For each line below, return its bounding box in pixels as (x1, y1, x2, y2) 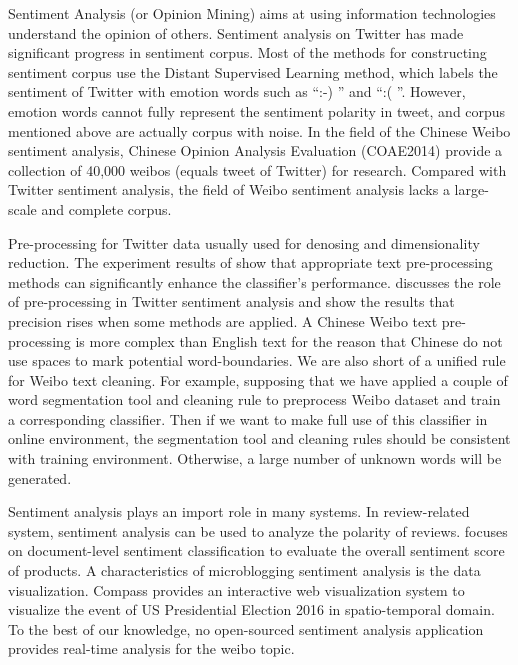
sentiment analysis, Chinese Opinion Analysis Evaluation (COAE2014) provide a (8, 140, 503, 161)
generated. (8, 467, 72, 488)
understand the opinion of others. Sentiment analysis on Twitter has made (8, 22, 464, 43)
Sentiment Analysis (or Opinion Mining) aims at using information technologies (8, 3, 496, 23)
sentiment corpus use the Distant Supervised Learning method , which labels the (8, 61, 498, 82)
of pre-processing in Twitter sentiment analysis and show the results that (8, 291, 455, 312)
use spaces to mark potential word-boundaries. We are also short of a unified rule (8, 350, 506, 371)
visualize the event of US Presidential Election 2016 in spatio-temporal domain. (8, 599, 495, 620)
